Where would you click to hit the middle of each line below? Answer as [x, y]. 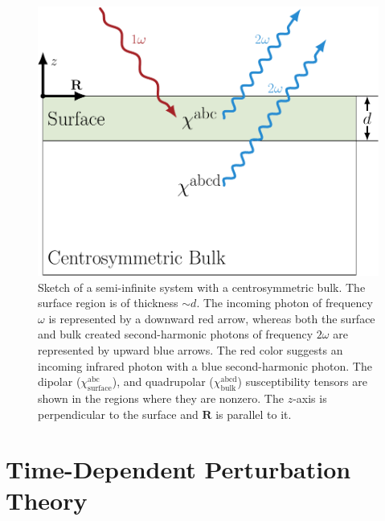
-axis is [310, 398]
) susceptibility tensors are [302, 382]
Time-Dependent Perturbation [178, 469]
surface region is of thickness [108, 303]
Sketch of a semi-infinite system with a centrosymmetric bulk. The [202, 287]
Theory [47, 500]
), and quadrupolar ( [163, 382]
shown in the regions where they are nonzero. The [161, 398]
